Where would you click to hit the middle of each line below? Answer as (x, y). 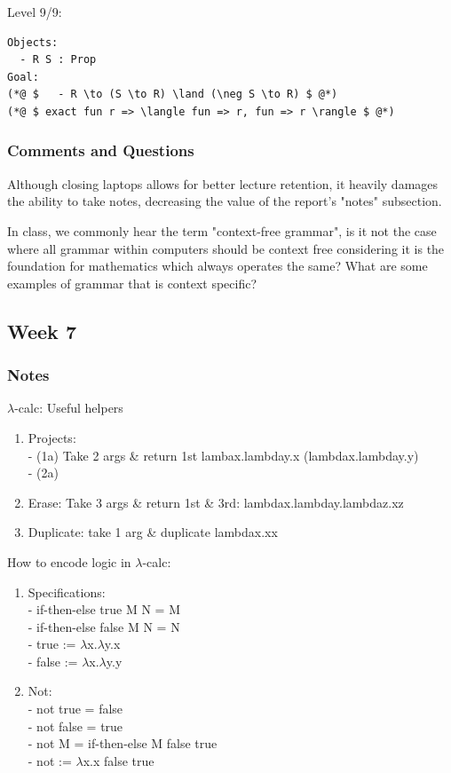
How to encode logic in (69, 561)
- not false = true (75, 726)
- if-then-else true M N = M (104, 609)
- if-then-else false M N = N (104, 626)
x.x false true (119, 760)
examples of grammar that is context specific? (132, 283)
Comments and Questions (101, 150)
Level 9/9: (35, 12)
